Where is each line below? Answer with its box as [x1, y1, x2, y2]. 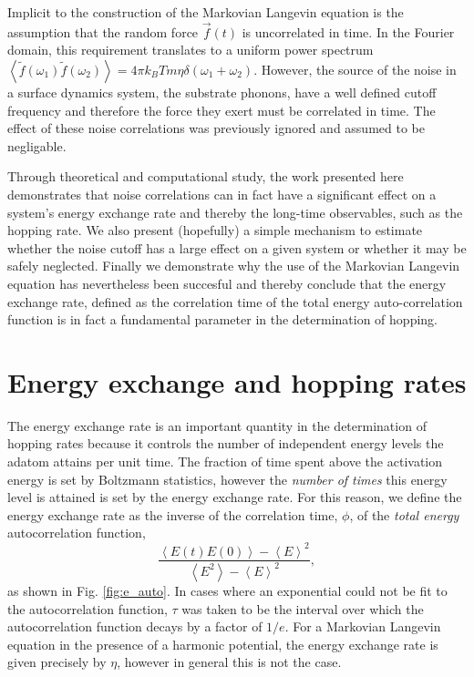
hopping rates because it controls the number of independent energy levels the [7, 434, 444, 453]
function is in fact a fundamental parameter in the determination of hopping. [7, 310, 438, 329]
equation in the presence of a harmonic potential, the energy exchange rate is [7, 634, 438, 653]
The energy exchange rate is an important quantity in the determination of [7, 415, 427, 435]
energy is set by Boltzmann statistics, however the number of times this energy [7, 469, 448, 488]
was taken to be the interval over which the [181, 599, 424, 618]
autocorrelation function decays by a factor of [7, 617, 263, 636]
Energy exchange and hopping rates [7, 363, 467, 400]
